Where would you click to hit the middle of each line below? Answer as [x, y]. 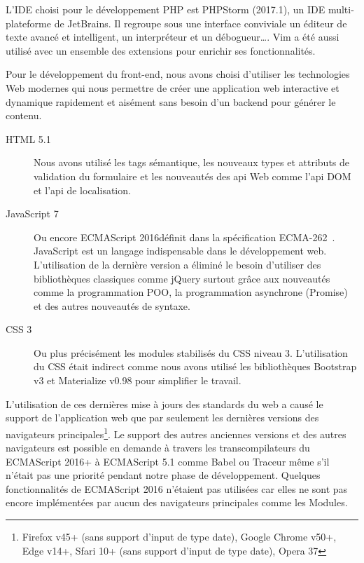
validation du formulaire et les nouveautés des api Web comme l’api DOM [192, 176]
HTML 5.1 [28, 138]
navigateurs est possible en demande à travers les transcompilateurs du [158, 448]
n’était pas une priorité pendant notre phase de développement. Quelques [163, 475]
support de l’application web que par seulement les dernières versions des [162, 418]
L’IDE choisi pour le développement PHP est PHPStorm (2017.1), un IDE [166, 9]
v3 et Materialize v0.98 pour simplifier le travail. [138, 380]
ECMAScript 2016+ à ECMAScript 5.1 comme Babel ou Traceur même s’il [168, 461]
